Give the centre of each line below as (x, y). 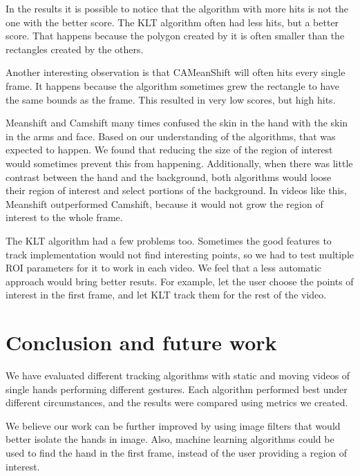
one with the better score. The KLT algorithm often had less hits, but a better (172, 22)
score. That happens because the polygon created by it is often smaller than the (175, 36)
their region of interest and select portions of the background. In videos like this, (176, 190)
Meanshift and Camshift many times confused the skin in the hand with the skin (177, 123)
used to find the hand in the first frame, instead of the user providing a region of (177, 452)
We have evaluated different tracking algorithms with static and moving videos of (178, 375)
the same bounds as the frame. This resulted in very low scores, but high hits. (171, 99)
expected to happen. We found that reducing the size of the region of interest (169, 150)
